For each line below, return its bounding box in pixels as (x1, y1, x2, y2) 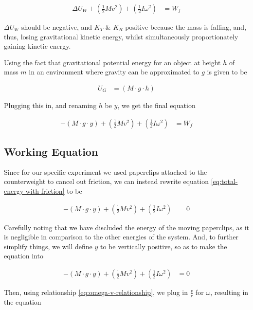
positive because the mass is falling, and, (125, 22, 247, 32)
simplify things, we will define (4, 241, 92, 251)
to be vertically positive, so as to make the (100, 241, 227, 251)
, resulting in (210, 287, 249, 297)
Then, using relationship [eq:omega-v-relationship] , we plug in (4, 287, 188, 297)
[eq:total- (211, 176, 238, 186)
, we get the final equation (117, 100, 196, 110)
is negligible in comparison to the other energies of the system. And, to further (4, 232, 239, 242)
